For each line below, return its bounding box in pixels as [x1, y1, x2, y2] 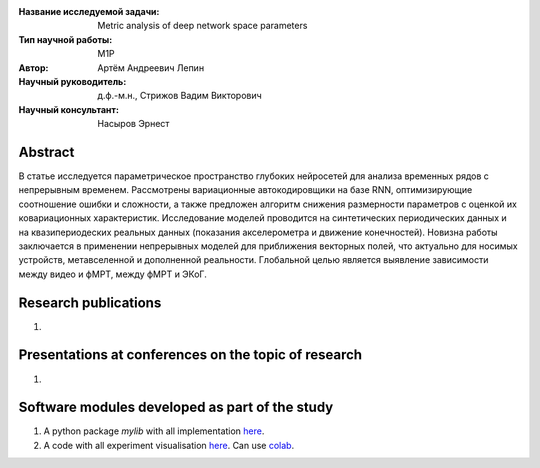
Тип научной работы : [18, 33, 113, 45]
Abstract [18, 143, 75, 160]
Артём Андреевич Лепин [97, 61, 205, 74]
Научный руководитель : [18, 75, 127, 87]
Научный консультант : [18, 103, 120, 115]
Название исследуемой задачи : [18, 6, 160, 17]
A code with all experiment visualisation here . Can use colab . [43, 439, 295, 451]
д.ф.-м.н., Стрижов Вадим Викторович [97, 90, 262, 102]
